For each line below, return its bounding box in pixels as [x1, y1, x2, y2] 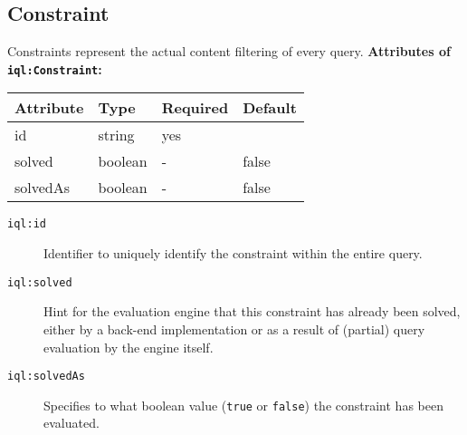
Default [243, 97, 297, 119]
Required [161, 97, 229, 119]
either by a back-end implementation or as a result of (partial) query [43, 319, 425, 338]
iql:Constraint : [7, 59, 102, 78]
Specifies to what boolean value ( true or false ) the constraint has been [43, 395, 443, 414]
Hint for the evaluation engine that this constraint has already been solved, [43, 302, 461, 321]
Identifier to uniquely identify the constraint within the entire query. [43, 244, 423, 263]
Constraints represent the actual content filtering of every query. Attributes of [7, 42, 451, 61]
